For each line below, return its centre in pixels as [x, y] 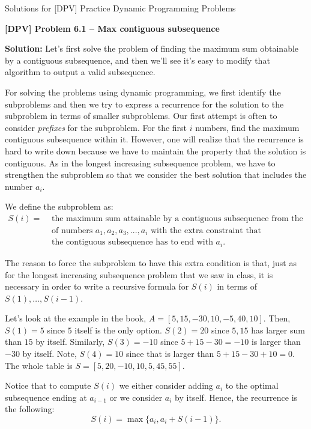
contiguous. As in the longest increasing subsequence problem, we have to [140, 163]
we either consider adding [166, 385]
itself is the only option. [118, 330]
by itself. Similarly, [70, 342]
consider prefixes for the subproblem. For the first [96, 127]
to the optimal [252, 385]
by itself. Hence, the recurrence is [236, 397]
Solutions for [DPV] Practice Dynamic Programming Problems [120, 8]
